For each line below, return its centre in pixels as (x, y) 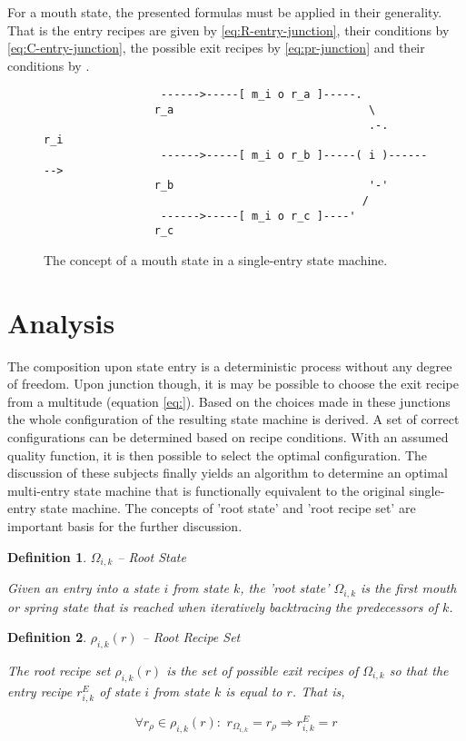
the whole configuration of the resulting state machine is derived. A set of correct (233, 419)
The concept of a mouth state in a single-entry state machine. (216, 259)
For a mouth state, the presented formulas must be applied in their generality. (225, 12)
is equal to (254, 691)
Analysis (61, 322)
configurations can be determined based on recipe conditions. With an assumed (228, 437)
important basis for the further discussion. (125, 526)
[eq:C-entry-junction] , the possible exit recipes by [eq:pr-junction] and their (216, 48)
